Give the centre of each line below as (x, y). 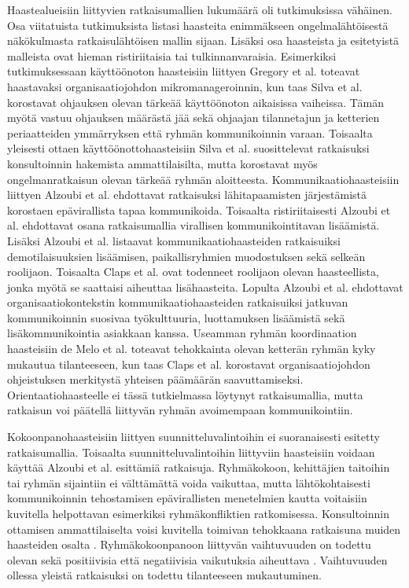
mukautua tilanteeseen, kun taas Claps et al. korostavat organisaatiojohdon (189, 364)
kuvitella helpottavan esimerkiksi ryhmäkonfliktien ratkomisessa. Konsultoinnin (198, 513)
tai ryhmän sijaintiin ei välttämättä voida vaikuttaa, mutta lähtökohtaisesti (189, 482)
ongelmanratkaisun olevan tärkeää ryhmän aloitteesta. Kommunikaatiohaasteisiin (203, 179)
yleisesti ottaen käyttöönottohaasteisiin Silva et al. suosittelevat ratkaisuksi (188, 148)
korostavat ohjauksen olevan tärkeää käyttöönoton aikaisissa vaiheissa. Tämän (196, 102)
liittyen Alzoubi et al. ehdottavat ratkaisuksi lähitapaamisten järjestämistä (187, 195)
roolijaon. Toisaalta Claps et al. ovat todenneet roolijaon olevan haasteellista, (193, 272)
